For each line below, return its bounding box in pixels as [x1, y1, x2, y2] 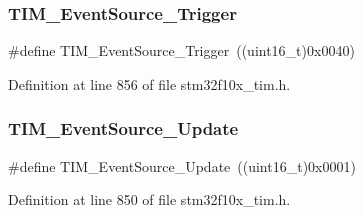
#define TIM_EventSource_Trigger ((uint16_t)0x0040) [8, 40, 355, 61]
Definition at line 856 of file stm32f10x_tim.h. [8, 73, 291, 94]
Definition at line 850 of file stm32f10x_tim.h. [8, 189, 291, 210]
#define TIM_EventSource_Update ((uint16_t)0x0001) [8, 155, 356, 176]
